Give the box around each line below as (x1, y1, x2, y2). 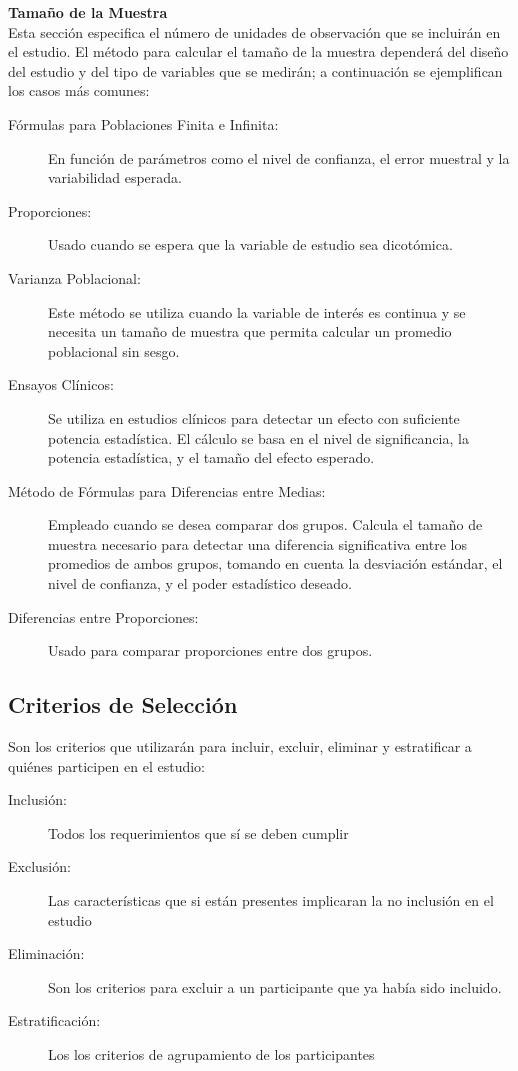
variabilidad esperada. (48, 167, 182, 188)
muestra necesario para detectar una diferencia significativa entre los (48, 533, 467, 554)
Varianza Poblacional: (8, 267, 141, 288)
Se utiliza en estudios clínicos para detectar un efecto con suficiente (48, 407, 460, 428)
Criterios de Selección (8, 689, 238, 720)
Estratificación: (8, 1010, 101, 1031)
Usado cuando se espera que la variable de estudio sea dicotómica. (48, 234, 453, 255)
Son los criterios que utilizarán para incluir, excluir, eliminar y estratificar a (8, 736, 472, 757)
